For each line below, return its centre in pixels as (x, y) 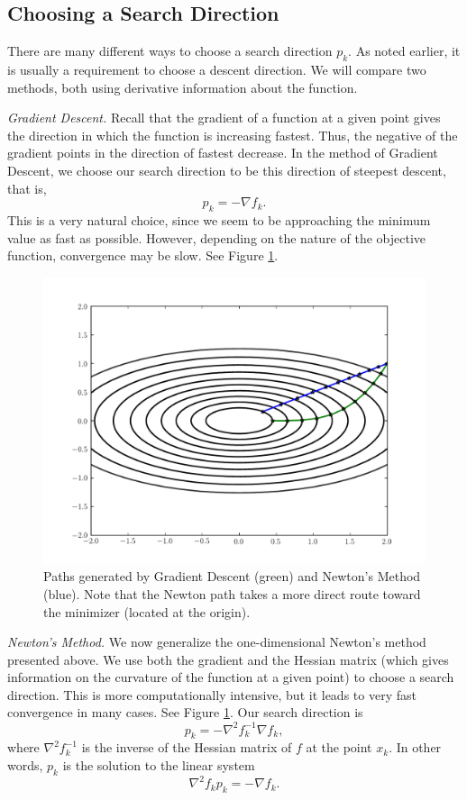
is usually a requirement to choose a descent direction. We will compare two (217, 69)
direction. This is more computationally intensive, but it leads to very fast (212, 694)
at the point (339, 747)
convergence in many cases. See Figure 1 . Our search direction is (185, 712)
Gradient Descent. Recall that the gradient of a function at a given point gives (224, 118)
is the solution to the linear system (159, 764)
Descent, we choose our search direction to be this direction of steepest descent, (227, 170)
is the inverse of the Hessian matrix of (187, 747)
